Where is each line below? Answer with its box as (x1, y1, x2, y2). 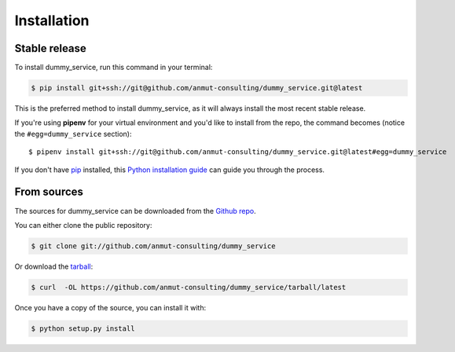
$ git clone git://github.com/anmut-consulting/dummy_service (31, 241, 276, 251)
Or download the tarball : (14, 262, 94, 271)
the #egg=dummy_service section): (14, 129, 132, 138)
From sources (14, 185, 84, 199)
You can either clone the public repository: (14, 220, 152, 229)
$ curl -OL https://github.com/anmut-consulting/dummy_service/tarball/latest (31, 283, 347, 291)
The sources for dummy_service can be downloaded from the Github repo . (14, 206, 256, 215)
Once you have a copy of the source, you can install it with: (14, 302, 207, 312)
